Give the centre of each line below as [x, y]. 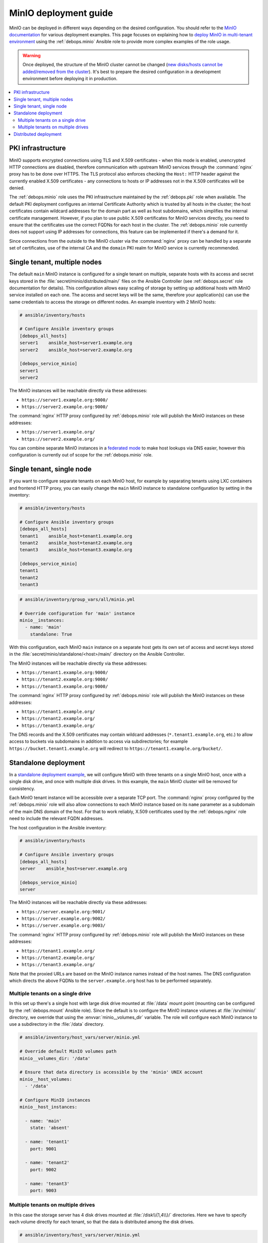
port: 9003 [43, 1191]
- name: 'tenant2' [47, 1163]
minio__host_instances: [49, 1107]
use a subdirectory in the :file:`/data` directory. [57, 1024]
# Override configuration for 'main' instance [77, 613]
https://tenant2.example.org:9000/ [65, 679]
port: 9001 [43, 1149]
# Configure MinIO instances [55, 1100]
